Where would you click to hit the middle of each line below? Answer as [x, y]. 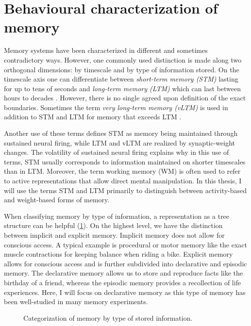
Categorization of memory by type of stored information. [108, 318]
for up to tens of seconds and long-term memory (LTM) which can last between [123, 88]
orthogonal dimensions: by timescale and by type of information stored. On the [122, 69]
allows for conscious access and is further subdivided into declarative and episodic [125, 263]
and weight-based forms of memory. [57, 200]
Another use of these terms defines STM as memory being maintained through [121, 133]
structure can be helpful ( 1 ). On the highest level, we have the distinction [113, 225]
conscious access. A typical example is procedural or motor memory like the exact [126, 244]
